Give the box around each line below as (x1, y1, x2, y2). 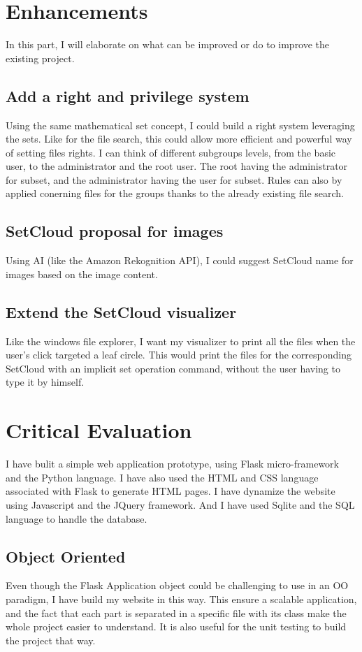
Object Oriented (6, 545, 126, 567)
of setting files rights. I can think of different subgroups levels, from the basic (6, 145, 336, 159)
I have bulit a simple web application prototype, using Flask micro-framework (6, 456, 339, 471)
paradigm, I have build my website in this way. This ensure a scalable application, (6, 591, 357, 606)
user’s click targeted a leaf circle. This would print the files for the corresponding (6, 347, 352, 362)
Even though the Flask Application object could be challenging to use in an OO (6, 578, 349, 593)
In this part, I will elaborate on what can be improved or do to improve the (6, 37, 330, 52)
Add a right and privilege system (6, 85, 249, 106)
